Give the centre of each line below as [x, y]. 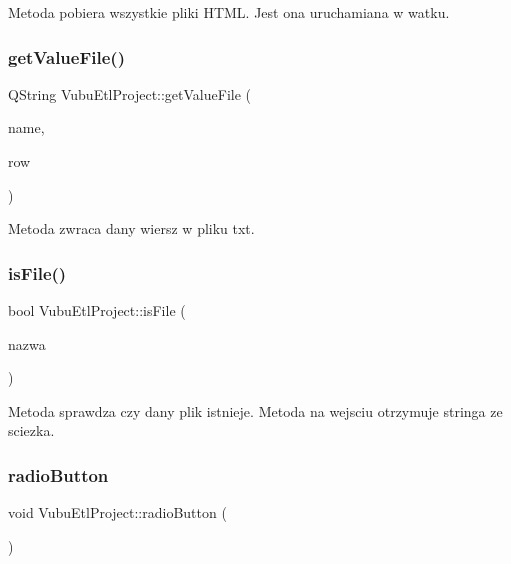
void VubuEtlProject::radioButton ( [117, 512]
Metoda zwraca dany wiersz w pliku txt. [131, 228]
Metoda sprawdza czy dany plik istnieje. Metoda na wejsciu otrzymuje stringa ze [255, 410]
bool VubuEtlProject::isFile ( [97, 310]
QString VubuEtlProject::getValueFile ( [130, 93]
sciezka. [31, 430]
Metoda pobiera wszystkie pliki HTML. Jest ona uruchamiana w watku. [229, 12]
